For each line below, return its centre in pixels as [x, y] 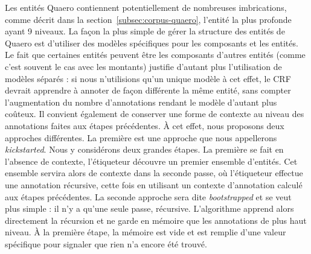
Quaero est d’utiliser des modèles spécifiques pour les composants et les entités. [152, 43]
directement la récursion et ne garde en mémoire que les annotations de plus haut [156, 220]
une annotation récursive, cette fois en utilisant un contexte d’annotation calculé [154, 184]
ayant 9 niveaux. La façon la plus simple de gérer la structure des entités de [145, 31]
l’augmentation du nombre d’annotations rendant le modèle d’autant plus [141, 102]
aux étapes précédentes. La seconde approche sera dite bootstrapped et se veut [148, 196]
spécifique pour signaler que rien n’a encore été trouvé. [106, 243]
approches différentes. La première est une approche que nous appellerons [141, 137]
